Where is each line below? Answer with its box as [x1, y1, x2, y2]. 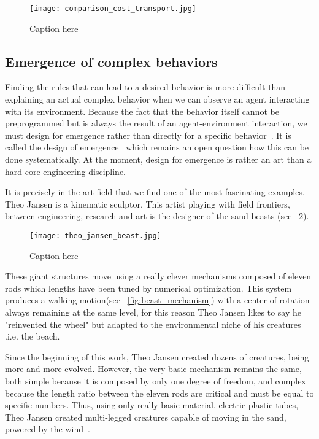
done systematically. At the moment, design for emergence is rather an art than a [5, 153, 312, 166]
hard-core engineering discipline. [5, 165, 126, 177]
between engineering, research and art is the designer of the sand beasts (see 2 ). [5, 209, 309, 222]
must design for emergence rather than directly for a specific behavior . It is [5, 128, 291, 141]
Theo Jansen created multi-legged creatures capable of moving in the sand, [5, 410, 286, 423]
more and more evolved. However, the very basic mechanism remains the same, [5, 362, 302, 375]
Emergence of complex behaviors [5, 52, 218, 71]
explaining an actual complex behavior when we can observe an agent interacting [5, 93, 310, 106]
